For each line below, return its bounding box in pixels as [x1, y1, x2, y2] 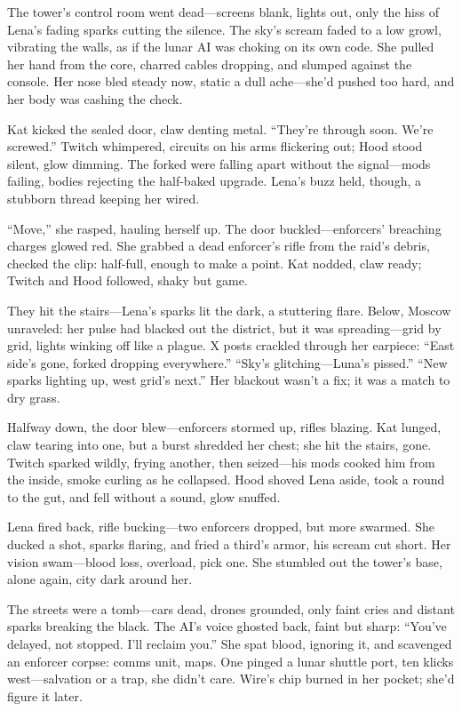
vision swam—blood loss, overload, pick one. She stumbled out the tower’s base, [7, 552, 442, 571]
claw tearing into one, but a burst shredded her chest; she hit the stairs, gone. [7, 435, 432, 454]
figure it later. [7, 686, 83, 705]
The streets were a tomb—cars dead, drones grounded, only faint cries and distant [7, 599, 455, 618]
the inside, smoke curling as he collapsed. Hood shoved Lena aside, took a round [7, 470, 445, 489]
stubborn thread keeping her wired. [7, 188, 200, 207]
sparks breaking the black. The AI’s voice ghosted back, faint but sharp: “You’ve [7, 617, 447, 635]
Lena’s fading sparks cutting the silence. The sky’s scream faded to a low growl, [7, 20, 442, 38]
